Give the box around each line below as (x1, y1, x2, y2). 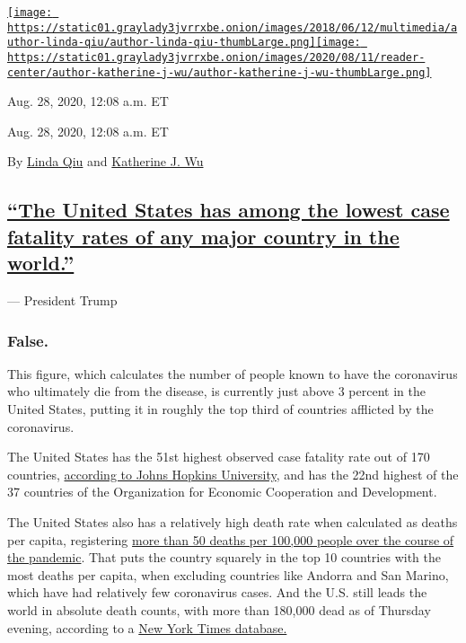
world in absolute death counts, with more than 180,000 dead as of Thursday (7, 600, 431, 619)
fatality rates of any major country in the (7, 222, 400, 250)
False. (7, 329, 48, 351)
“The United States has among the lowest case (7, 196, 450, 224)
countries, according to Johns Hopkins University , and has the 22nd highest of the (7, 464, 459, 483)
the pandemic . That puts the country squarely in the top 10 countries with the (7, 548, 441, 567)
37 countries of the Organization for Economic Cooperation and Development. (7, 482, 437, 501)
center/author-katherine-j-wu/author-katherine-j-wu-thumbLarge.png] (7, 66, 432, 79)
